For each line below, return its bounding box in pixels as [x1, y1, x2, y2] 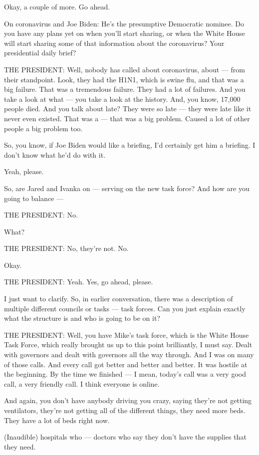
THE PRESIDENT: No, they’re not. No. [4, 243, 129, 253]
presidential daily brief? [4, 47, 76, 58]
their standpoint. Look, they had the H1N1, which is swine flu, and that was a [4, 74, 244, 84]
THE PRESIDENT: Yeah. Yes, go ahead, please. [4, 276, 153, 287]
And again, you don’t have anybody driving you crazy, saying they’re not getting [4, 395, 252, 406]
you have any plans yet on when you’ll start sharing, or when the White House [4, 28, 246, 38]
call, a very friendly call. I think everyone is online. [4, 378, 160, 389]
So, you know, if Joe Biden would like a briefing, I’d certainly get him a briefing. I [4, 140, 256, 150]
